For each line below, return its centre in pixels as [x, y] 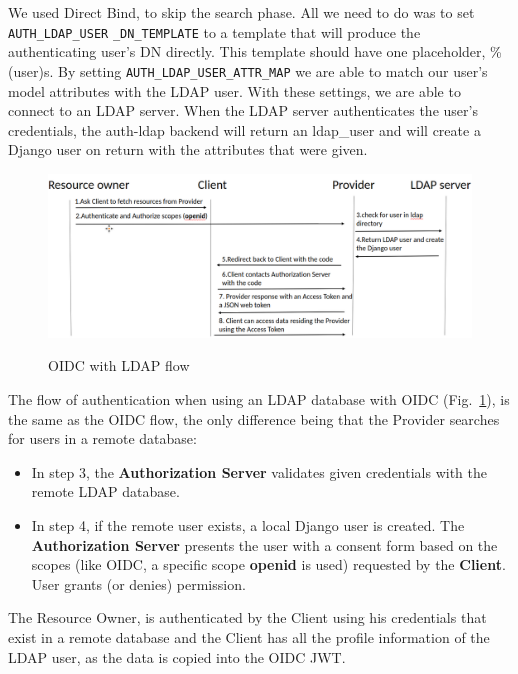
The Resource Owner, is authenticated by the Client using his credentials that [247, 617]
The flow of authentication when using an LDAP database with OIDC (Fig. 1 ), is [259, 399]
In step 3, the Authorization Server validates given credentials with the [259, 471]
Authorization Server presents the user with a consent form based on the [264, 544]
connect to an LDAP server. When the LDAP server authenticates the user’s [243, 110]
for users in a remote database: [102, 438]
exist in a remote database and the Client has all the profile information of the [249, 636]
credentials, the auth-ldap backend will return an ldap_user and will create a [244, 129]
